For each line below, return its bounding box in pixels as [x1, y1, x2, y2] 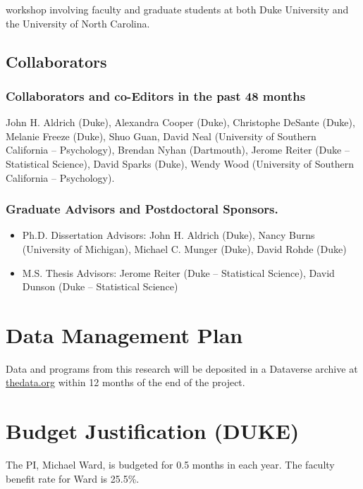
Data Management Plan [6, 320, 243, 349]
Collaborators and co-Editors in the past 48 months [6, 87, 306, 104]
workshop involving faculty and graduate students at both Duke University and [6, 2, 349, 16]
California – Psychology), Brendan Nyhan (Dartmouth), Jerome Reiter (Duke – [6, 142, 350, 157]
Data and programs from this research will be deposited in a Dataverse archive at [6, 361, 358, 376]
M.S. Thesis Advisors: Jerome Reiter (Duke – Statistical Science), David [22, 265, 335, 280]
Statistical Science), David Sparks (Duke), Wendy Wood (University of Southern [6, 156, 354, 171]
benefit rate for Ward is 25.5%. [6, 471, 140, 485]
